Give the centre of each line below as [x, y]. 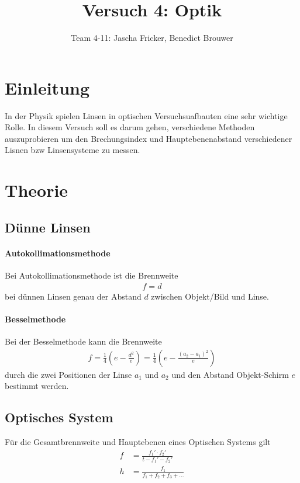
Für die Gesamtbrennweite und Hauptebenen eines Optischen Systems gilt [138, 442]
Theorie [37, 190]
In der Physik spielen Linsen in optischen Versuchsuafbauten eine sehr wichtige [146, 115]
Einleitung [47, 87]
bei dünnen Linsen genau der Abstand [73, 296]
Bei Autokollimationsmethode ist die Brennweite [92, 275]
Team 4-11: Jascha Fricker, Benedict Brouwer [152, 38]
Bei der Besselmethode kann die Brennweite [83, 341]
